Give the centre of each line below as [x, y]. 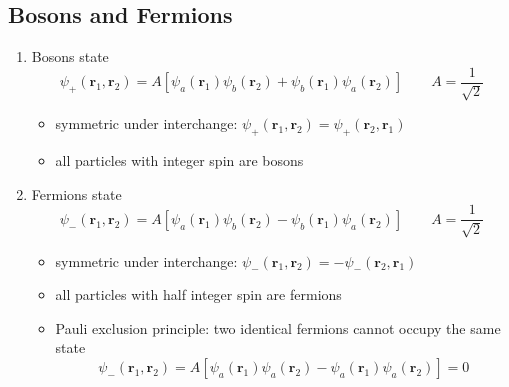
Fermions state [76, 193]
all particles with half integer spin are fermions [198, 294]
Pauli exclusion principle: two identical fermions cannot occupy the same [278, 327]
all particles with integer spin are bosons [179, 160]
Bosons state [70, 56]
